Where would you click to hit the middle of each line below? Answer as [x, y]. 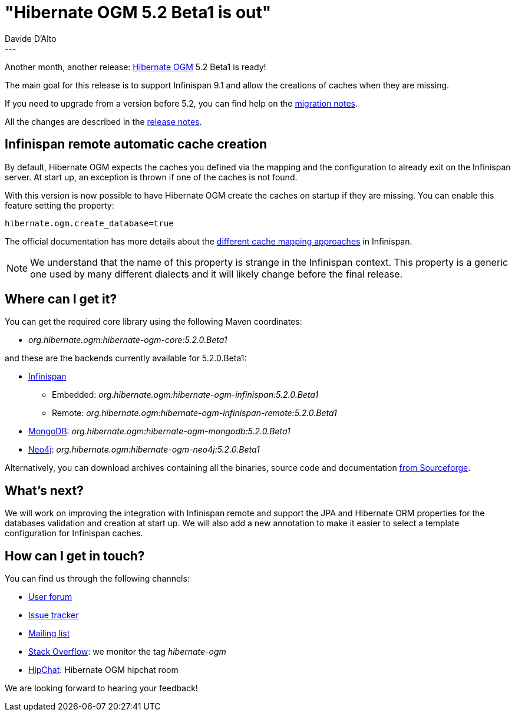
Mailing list [49, 633]
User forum [50, 597]
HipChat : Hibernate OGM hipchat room [103, 670]
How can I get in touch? [75, 556]
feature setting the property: [60, 205]
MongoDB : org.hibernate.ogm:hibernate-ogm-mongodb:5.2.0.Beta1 [159, 431]
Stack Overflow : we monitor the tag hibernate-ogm [127, 652]
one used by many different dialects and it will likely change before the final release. [217, 274]
